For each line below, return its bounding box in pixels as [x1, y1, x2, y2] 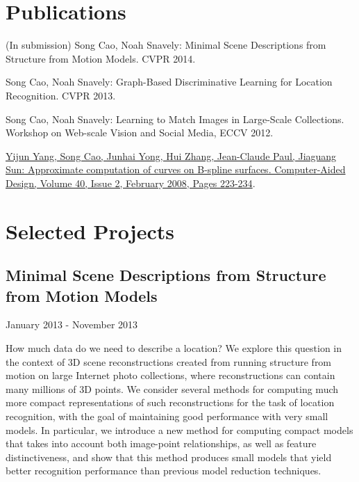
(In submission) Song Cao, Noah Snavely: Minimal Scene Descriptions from [6, 38, 326, 52]
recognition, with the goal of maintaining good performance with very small [6, 409, 328, 423]
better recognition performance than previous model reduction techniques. [6, 463, 322, 478]
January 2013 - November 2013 [6, 317, 138, 332]
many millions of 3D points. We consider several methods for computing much [6, 381, 339, 396]
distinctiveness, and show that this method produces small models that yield [6, 449, 332, 464]
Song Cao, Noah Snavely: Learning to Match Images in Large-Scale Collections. [6, 111, 344, 126]
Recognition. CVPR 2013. [6, 88, 116, 102]
